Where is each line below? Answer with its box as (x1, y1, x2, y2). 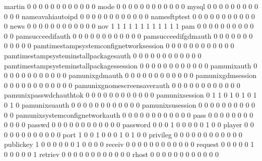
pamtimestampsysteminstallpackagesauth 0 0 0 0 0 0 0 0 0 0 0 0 (4, 50, 202, 60)
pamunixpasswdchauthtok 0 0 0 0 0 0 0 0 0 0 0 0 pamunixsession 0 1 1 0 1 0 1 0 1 (4, 90, 257, 100)
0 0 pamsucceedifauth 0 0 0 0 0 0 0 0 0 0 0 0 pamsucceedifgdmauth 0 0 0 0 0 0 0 (4, 30, 253, 41)
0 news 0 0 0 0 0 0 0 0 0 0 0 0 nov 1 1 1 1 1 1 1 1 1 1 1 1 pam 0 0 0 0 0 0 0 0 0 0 (4, 21, 254, 31)
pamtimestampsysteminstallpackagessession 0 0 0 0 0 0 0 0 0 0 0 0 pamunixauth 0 (4, 60, 257, 70)
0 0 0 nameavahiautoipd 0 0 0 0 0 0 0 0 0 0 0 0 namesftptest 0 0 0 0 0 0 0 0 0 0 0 (4, 11, 255, 21)
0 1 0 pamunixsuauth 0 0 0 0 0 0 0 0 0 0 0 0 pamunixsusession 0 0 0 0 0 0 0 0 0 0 (4, 99, 255, 110)
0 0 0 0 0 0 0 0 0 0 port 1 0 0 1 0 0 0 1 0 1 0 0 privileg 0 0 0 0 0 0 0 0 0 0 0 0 (4, 129, 242, 139)
